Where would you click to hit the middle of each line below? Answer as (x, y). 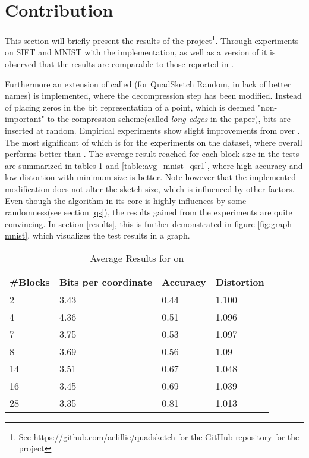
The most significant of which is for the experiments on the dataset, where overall (154, 142)
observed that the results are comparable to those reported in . (119, 63)
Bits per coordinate (106, 281)
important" (25, 119)
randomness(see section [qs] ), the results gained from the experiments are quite (149, 212)
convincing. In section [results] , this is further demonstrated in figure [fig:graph (148, 223)
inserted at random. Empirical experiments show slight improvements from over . (152, 130)
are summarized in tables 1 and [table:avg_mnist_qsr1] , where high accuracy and (154, 165)
